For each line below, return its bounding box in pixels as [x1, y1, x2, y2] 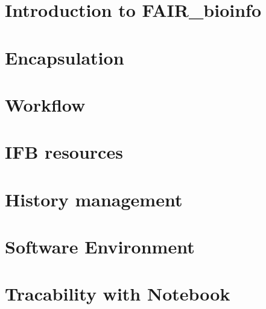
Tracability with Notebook [5, 281, 230, 306]
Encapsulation [5, 45, 124, 69]
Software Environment [5, 234, 195, 259]
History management [5, 186, 183, 211]
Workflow [5, 92, 86, 116]
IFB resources [5, 139, 123, 164]
